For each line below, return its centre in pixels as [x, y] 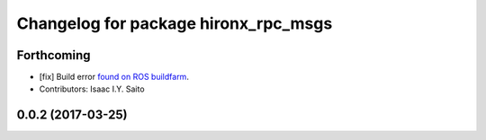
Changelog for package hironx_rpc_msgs [175, 23]
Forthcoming [54, 55]
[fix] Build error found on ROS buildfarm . [114, 77]
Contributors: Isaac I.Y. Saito [92, 89]
